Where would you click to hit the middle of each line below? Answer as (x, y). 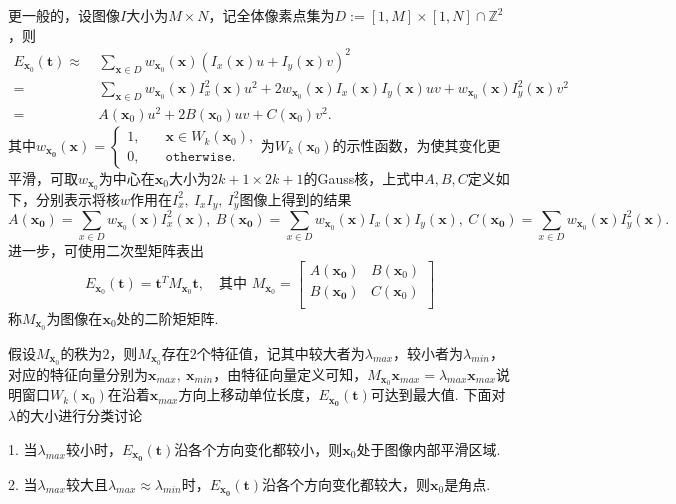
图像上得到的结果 (295, 198)
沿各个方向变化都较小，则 (258, 448)
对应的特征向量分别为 (78, 373)
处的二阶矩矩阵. (167, 317)
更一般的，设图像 (64, 15)
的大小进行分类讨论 (79, 415)
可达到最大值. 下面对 (438, 394)
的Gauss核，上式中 (364, 177)
